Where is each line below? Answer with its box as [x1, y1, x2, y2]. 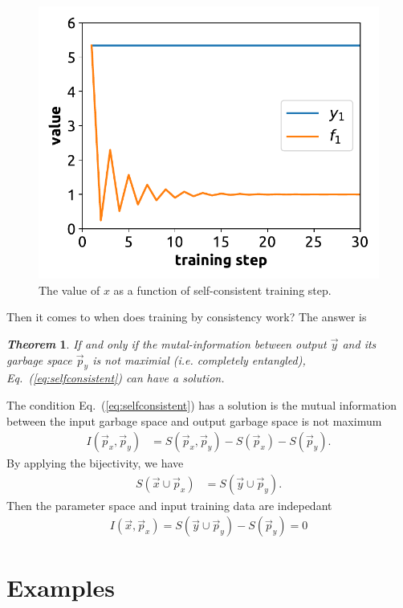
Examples [6, 570, 115, 603]
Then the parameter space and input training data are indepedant [6, 496, 332, 513]
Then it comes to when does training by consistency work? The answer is [6, 308, 367, 325]
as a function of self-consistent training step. [113, 281, 332, 298]
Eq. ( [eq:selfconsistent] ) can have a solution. [6, 369, 225, 386]
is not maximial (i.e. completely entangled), [92, 351, 306, 368]
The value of [39, 281, 100, 298]
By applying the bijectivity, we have [6, 455, 184, 471]
